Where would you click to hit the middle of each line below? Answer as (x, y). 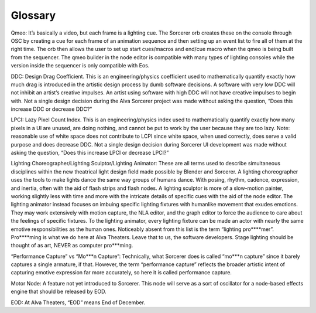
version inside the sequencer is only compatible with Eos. (80, 66)
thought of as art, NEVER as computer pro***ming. (72, 246)
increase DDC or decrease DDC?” (51, 109)
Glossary (33, 15)
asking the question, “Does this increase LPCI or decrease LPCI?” (90, 153)
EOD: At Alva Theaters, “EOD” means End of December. (78, 302)
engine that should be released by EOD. (59, 292)
